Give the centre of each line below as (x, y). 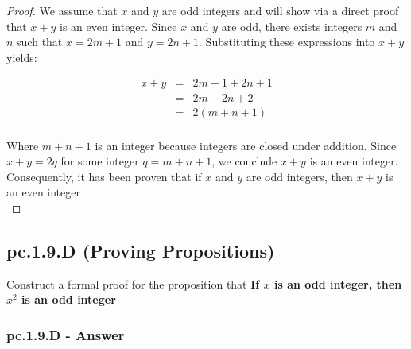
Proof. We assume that (62, 10)
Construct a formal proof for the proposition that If (133, 283)
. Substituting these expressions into (287, 42)
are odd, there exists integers (292, 26)
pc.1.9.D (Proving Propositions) (141, 250)
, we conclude (244, 161)
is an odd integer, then (338, 283)
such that (40, 42)
